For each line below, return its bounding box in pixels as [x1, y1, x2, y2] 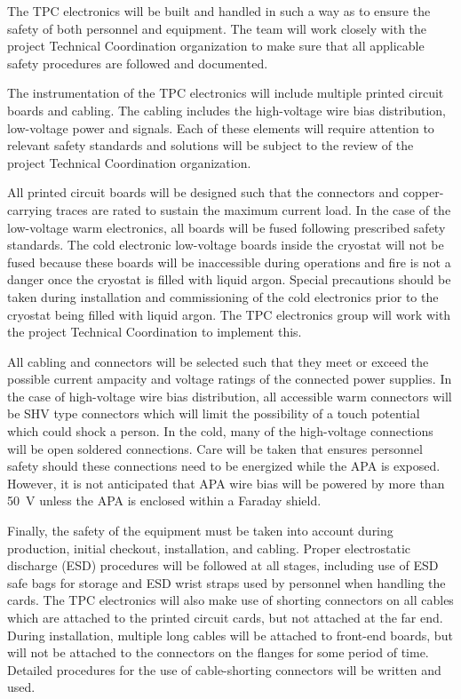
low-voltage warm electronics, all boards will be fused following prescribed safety [7, 218, 446, 236]
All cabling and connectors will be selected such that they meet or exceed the [7, 352, 429, 370]
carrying [7, 200, 52, 218]
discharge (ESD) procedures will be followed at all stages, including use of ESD [7, 556, 439, 575]
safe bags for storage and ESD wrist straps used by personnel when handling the [7, 573, 446, 592]
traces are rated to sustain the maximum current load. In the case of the [55, 200, 451, 218]
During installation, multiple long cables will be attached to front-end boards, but [7, 625, 453, 644]
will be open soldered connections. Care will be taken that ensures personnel [7, 439, 423, 457]
